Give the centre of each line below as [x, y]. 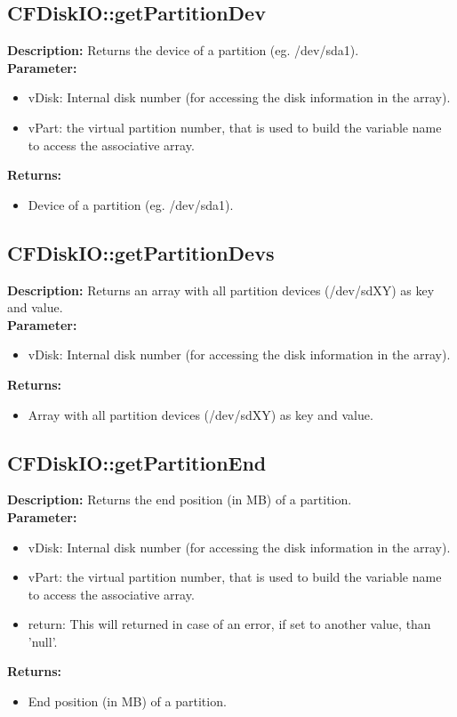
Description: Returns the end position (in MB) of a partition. [180, 499]
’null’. [43, 641]
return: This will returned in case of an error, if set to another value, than [229, 624]
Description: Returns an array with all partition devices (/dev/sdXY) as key [221, 290]
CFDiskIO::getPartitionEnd [137, 462]
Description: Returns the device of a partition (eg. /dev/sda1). [183, 50]
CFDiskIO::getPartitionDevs [141, 252]
